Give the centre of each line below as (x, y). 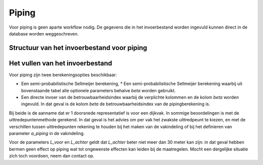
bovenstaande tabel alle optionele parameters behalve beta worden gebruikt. (99, 90)
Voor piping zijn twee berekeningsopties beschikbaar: (63, 75)
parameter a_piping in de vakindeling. (47, 133)
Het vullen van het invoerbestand (61, 63)
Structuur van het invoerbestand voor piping (78, 48)
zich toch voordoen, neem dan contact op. (52, 156)
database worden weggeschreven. (44, 33)
